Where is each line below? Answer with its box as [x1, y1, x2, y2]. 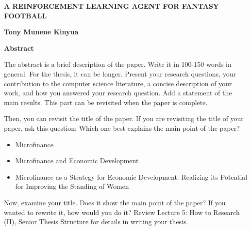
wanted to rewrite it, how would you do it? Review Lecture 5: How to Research [4, 207, 240, 217]
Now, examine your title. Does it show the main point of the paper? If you [4, 197, 226, 207]
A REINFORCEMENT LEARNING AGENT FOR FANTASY [4, 1, 219, 11]
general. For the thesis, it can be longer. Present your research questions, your [4, 68, 236, 78]
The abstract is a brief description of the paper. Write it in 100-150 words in [4, 59, 232, 69]
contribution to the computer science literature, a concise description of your [4, 78, 232, 88]
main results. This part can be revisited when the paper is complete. [4, 97, 208, 107]
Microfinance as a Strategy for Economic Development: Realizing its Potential [15, 171, 248, 182]
